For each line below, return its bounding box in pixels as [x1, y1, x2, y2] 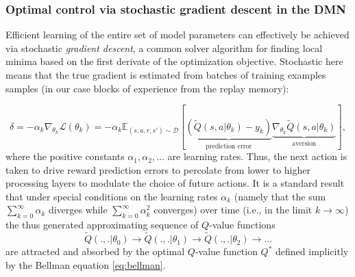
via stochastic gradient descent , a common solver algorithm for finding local [5, 40, 323, 55]
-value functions [209, 217, 276, 232]
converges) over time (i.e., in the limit [154, 202, 313, 217]
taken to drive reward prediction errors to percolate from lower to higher [5, 162, 311, 176]
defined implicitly [276, 244, 349, 259]
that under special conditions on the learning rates [5, 189, 218, 203]
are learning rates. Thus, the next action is [167, 149, 347, 163]
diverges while [48, 202, 108, 217]
